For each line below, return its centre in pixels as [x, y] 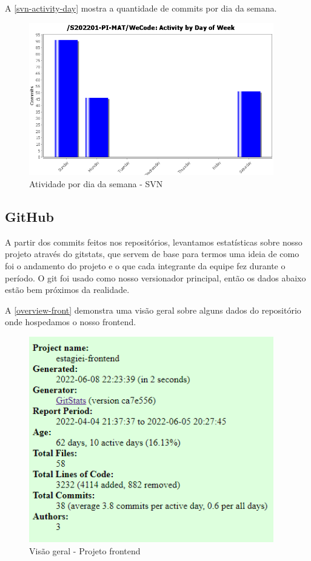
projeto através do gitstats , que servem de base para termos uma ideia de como [152, 254]
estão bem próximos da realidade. [67, 290]
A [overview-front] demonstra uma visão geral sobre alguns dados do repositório [153, 310]
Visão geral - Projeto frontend [85, 550]
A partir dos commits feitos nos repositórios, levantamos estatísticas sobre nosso [154, 242]
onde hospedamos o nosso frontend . [71, 322]
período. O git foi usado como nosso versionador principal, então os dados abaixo [155, 277]
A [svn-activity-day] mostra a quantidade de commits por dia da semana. [141, 8]
